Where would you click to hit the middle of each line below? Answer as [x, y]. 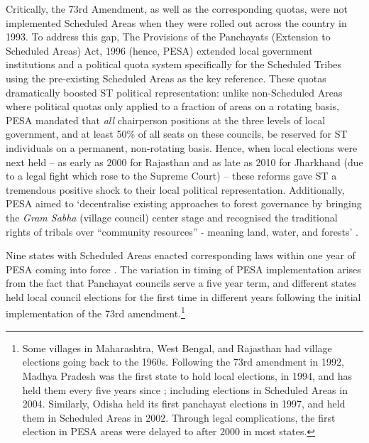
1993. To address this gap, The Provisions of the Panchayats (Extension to [168, 37]
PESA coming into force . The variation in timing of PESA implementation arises [183, 269]
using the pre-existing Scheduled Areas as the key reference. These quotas [166, 78]
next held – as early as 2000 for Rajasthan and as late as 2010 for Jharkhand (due [184, 162]
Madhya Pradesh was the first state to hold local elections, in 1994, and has [187, 375]
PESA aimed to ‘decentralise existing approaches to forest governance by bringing [184, 203]
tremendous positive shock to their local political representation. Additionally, [175, 189]
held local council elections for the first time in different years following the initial [183, 296]
